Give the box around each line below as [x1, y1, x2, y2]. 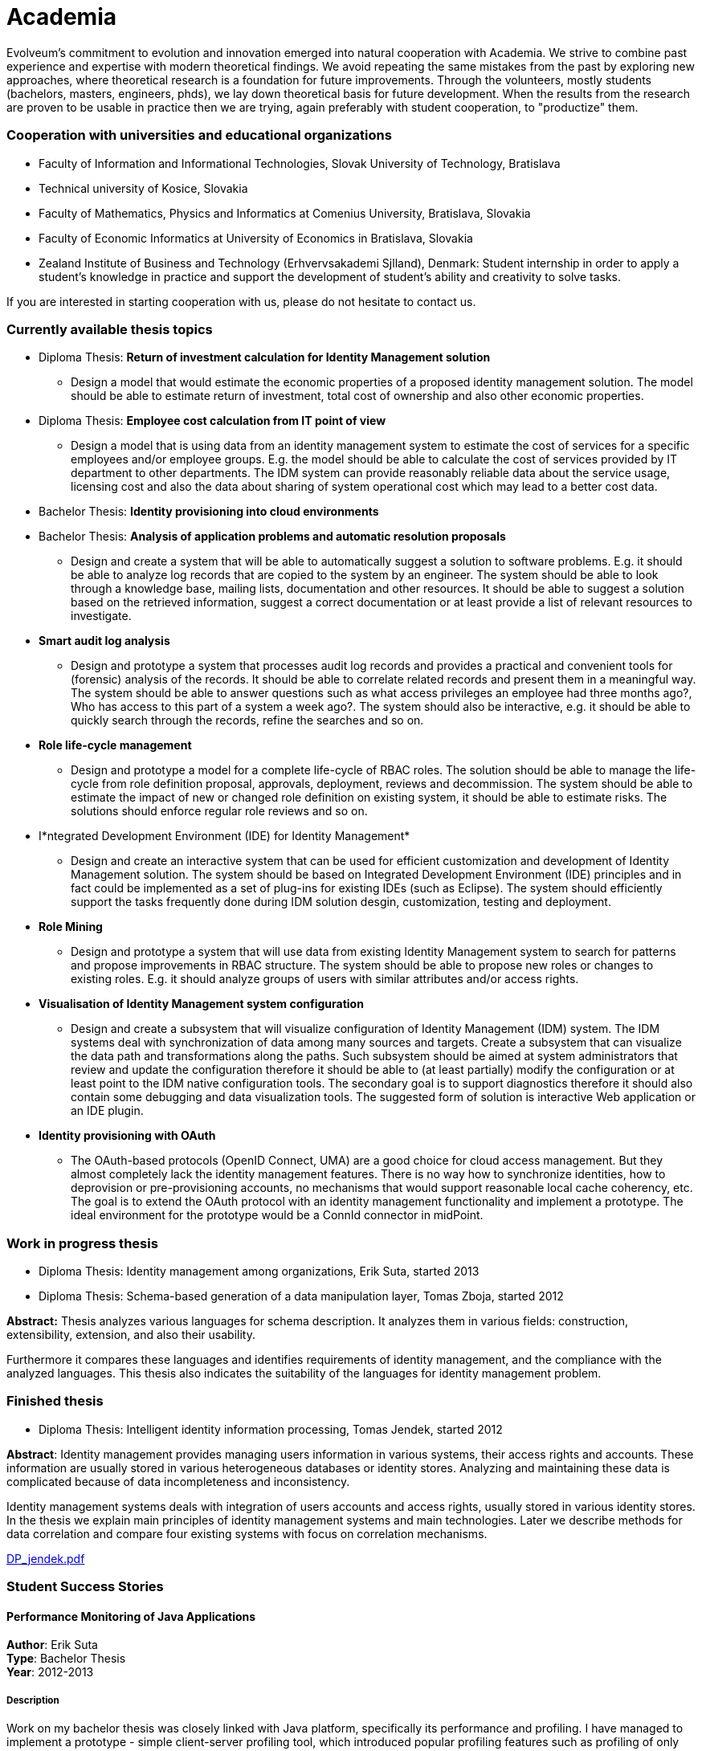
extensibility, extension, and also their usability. [6, 1328, 255, 1341]
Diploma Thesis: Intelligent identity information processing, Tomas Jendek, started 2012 [39, 1422, 503, 1436]
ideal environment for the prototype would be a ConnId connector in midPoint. [71, 1208, 484, 1222]
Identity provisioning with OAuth [39, 1129, 216, 1143]
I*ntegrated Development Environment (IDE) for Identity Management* [39, 829, 410, 843]
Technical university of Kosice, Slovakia [39, 181, 248, 195]
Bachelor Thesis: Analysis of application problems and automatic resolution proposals [39, 529, 506, 544]
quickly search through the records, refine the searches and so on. [71, 713, 424, 728]
